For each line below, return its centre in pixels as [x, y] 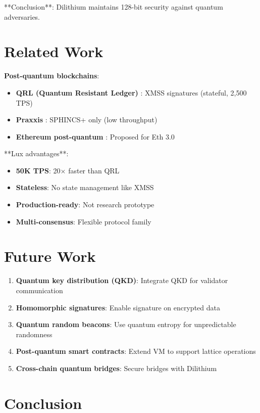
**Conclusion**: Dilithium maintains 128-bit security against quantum [114, 7]
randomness [34, 334]
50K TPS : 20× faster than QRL [68, 170]
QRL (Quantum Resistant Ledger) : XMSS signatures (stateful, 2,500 [131, 92]
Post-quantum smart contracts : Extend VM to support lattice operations [136, 351]
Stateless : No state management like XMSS [85, 187]
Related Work [54, 51]
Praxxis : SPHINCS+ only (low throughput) [87, 120]
